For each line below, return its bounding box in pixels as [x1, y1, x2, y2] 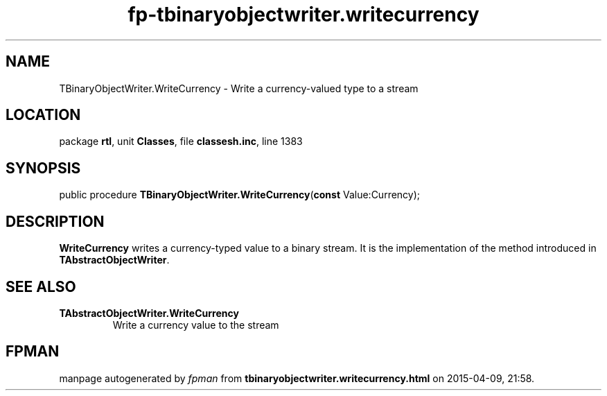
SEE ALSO [6, 277, 76, 295]
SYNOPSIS [6, 159, 81, 177]
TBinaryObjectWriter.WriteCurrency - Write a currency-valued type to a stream [59, 82, 419, 94]
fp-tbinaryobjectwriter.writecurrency [127, 3, 480, 26]
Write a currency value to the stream [112, 318, 279, 331]
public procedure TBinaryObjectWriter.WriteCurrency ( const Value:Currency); [59, 189, 421, 201]
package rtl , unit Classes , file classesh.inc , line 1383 [59, 135, 303, 148]
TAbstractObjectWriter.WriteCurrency [59, 307, 239, 319]
